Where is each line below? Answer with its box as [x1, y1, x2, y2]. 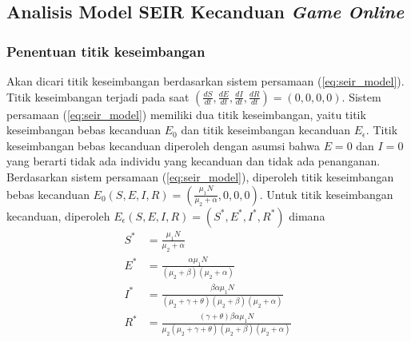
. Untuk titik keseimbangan [259, 185, 393, 202]
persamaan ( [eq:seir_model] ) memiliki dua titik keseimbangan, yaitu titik [6, 105, 366, 122]
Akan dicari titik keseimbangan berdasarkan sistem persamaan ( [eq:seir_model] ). [6, 73, 405, 89]
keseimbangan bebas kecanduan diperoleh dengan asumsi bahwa [6, 137, 320, 153]
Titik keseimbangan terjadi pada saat [6, 88, 190, 105]
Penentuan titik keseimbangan [6, 41, 205, 61]
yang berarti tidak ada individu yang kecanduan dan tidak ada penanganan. [6, 153, 381, 169]
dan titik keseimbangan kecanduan [181, 121, 351, 138]
